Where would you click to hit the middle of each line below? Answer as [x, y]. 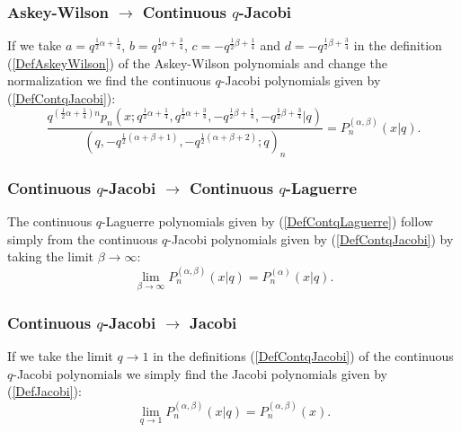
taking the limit [51, 256]
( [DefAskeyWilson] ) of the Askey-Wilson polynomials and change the [197, 62]
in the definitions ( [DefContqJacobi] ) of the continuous [303, 355]
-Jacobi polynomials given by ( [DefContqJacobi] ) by [310, 238]
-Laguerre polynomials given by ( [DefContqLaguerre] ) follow [267, 220]
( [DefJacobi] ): [44, 391]
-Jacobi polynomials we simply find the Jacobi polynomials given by [200, 373]
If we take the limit [60, 355]
